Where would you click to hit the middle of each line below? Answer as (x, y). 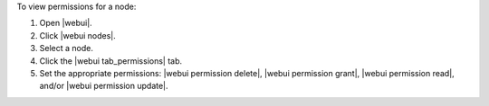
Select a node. (67, 49)
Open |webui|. (66, 23)
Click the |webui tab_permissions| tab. (111, 61)
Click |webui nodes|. (78, 35)
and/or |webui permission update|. (104, 86)
